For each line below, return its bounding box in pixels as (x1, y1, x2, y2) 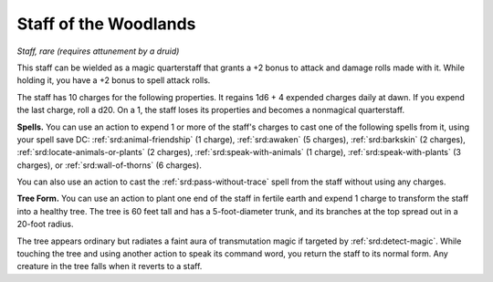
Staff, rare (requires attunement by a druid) (16, 46, 180, 57)
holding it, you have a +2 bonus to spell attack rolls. (16, 75, 211, 86)
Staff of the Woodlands (16, 14, 196, 34)
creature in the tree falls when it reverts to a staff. (16, 261, 203, 272)
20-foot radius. (16, 219, 74, 230)
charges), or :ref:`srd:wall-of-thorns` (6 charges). (16, 160, 203, 171)
